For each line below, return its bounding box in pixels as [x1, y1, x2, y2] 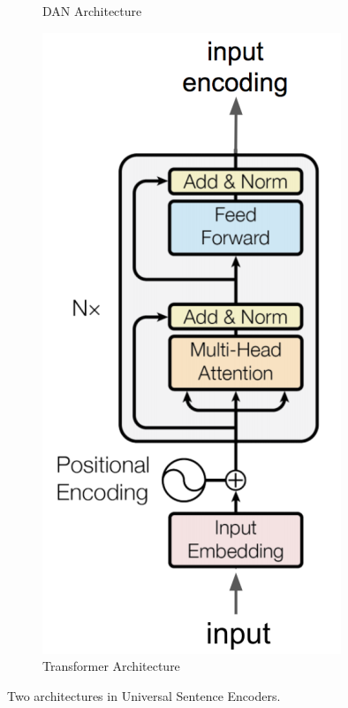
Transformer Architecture [42, 657, 180, 675]
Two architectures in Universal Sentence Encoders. [7, 686, 281, 704]
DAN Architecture [42, 2, 142, 19]
